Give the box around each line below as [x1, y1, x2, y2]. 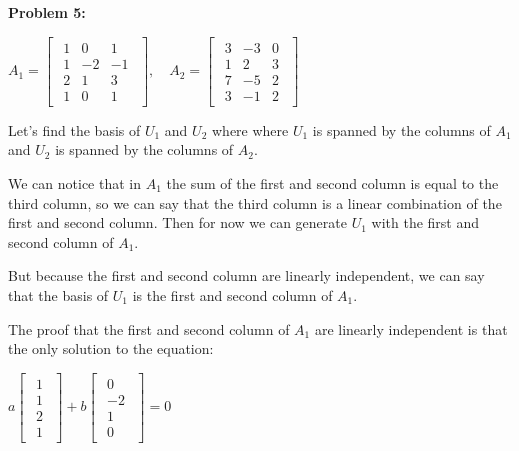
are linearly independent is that [314, 318, 508, 339]
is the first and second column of [132, 284, 333, 305]
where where [211, 119, 289, 140]
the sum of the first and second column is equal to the [166, 172, 499, 193]
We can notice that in [8, 172, 141, 193]
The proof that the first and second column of [8, 318, 290, 339]
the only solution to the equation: [8, 338, 214, 359]
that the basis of [8, 284, 109, 305]
